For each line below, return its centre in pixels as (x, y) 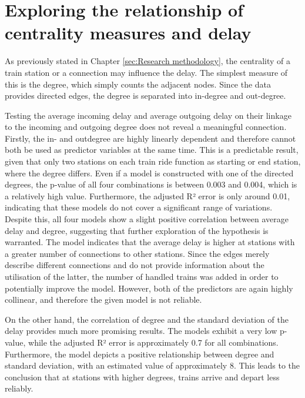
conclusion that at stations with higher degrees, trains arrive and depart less (142, 377)
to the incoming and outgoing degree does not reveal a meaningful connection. (146, 127)
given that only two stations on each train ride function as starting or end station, (153, 161)
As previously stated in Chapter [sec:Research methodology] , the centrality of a (148, 61)
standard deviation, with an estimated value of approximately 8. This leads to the (152, 365)
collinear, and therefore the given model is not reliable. (103, 300)
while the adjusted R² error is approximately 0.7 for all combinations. (153, 342)
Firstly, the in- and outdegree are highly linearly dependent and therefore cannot (150, 138)
